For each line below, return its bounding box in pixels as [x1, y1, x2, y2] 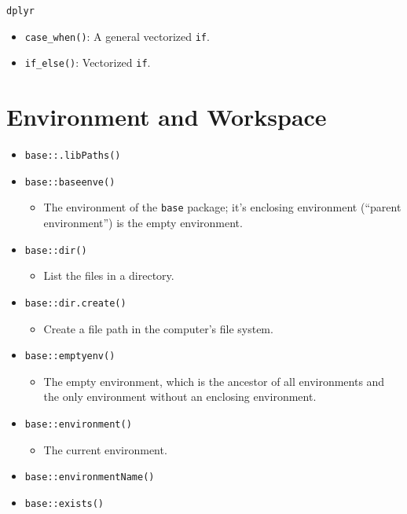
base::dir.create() [24, 297, 126, 309]
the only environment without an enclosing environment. [43, 388, 317, 405]
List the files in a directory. [43, 267, 174, 284]
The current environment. [43, 441, 167, 457]
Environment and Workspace [6, 101, 327, 133]
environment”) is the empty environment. [43, 215, 243, 231]
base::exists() [24, 497, 104, 509]
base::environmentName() [24, 472, 155, 483]
